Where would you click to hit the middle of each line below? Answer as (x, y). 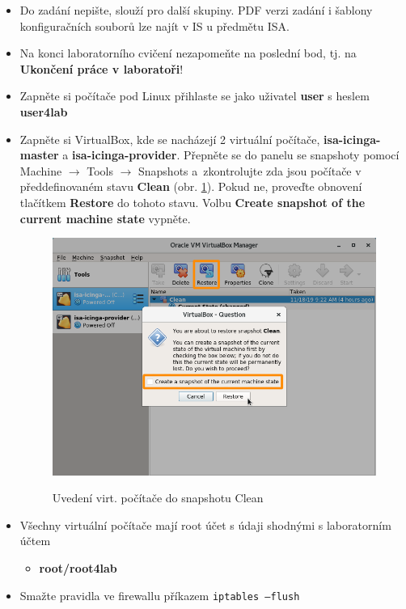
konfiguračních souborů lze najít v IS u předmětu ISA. (154, 25)
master (39, 155)
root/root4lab (78, 568)
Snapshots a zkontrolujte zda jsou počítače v (250, 170)
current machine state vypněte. (105, 218)
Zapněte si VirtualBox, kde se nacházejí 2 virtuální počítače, (170, 139)
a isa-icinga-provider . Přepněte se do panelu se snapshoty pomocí (231, 155)
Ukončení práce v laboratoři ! (101, 68)
